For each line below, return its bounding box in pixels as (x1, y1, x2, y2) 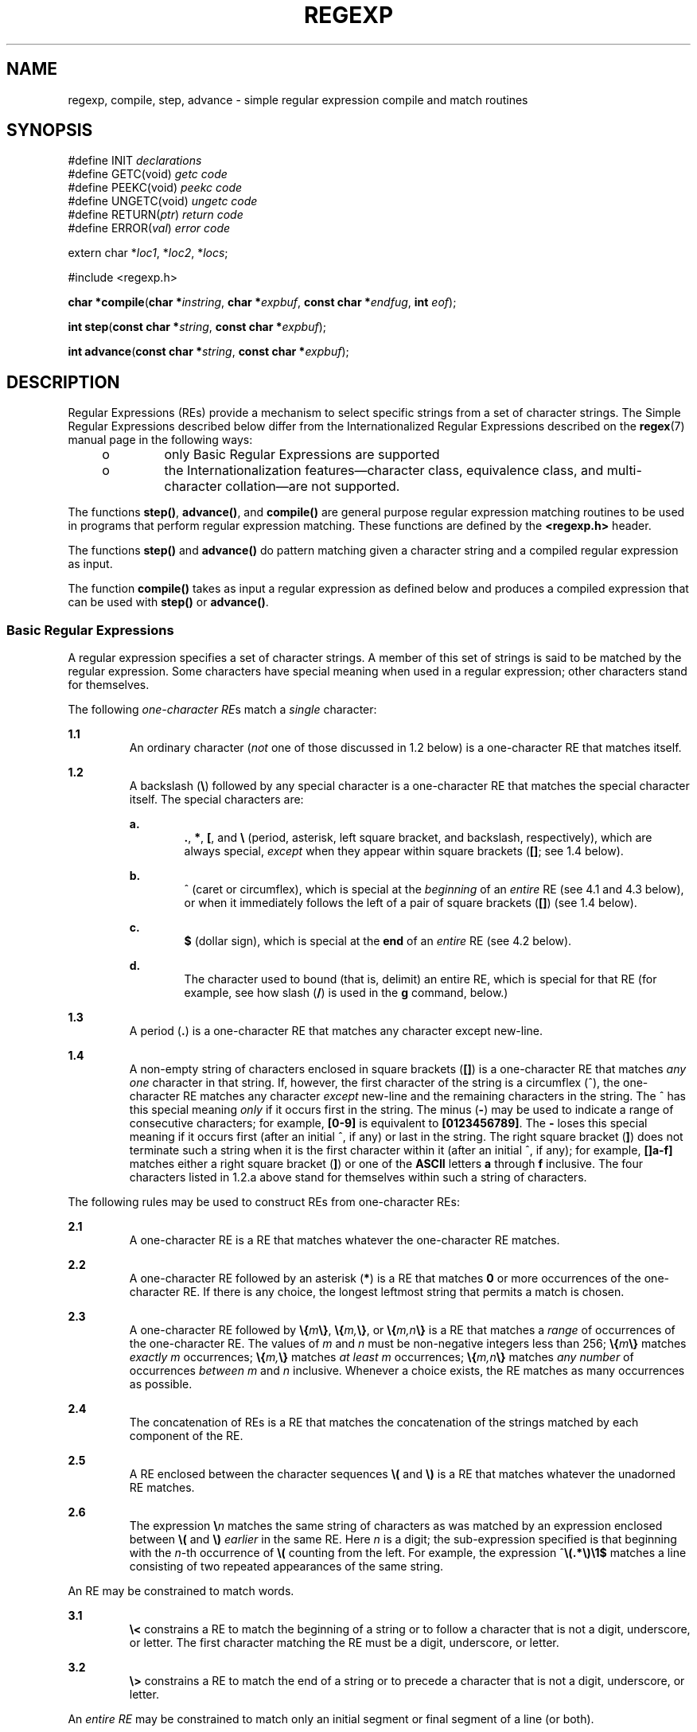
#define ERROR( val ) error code (68, 221, 231, 235)
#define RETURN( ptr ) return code (68, 208, 243, 222)
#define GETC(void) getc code (68, 167, 228, 181)
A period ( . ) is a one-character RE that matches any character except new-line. (129, 1024, 543, 1038)
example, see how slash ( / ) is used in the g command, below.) (184, 986, 508, 1000)
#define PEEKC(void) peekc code (68, 181, 243, 195)
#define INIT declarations (68, 154, 202, 168)
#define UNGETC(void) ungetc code (68, 194, 258, 208)
